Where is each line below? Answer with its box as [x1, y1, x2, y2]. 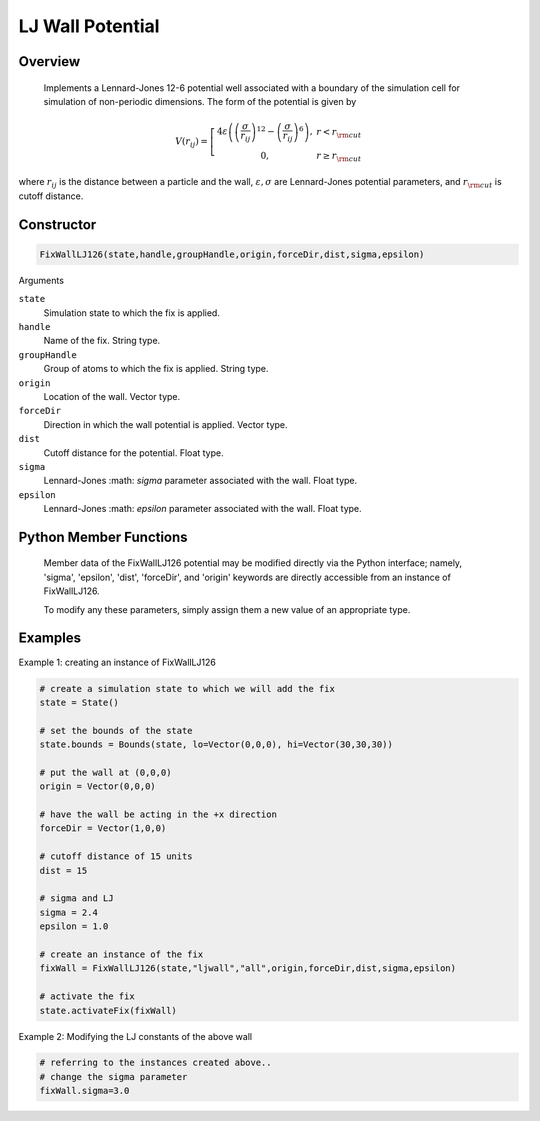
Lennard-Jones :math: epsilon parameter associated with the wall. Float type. [43, 503, 362, 515]
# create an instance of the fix [39, 948, 204, 960]
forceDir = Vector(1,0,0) [39, 823, 167, 834]
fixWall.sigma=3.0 [39, 1085, 130, 1097]
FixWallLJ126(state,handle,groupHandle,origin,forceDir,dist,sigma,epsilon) [39, 248, 425, 260]
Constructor [18, 216, 97, 233]
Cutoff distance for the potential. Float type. [43, 446, 224, 459]
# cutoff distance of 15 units [39, 851, 194, 862]
